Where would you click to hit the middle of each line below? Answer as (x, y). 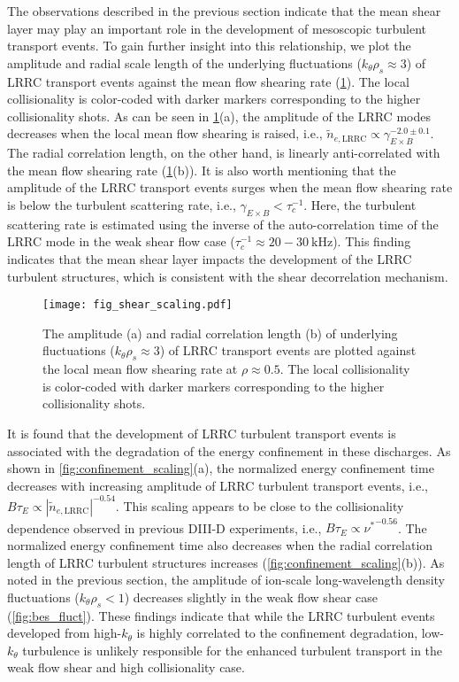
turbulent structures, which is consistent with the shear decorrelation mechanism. (228, 276)
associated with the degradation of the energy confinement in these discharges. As (229, 450)
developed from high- (65, 633)
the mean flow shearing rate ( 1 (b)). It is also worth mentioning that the (202, 170)
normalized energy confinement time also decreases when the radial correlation (220, 544)
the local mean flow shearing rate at (140, 369)
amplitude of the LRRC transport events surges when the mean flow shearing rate (230, 187)
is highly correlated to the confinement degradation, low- (290, 633)
